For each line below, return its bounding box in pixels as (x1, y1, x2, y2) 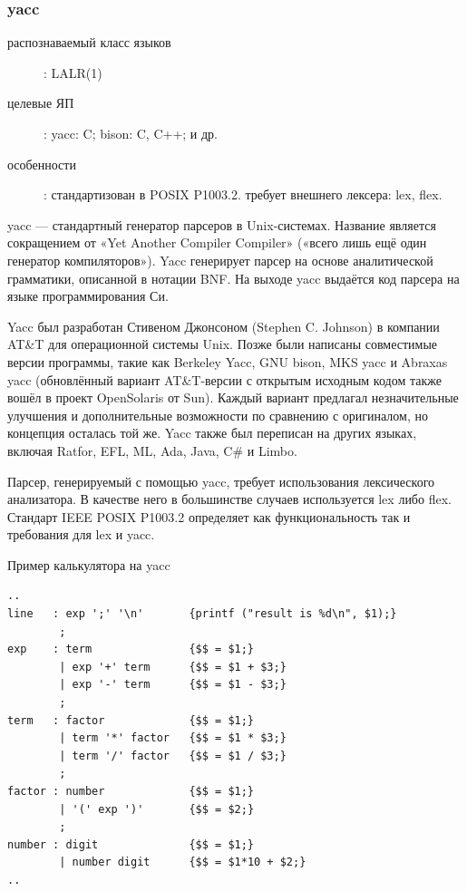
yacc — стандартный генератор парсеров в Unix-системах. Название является (7, 215, 436, 234)
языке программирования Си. (7, 286, 169, 305)
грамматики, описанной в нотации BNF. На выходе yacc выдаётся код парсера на (7, 268, 460, 287)
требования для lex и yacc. (7, 525, 155, 544)
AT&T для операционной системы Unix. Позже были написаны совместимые (7, 334, 438, 353)
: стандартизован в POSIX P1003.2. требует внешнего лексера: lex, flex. (44, 185, 443, 204)
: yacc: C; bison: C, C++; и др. (44, 124, 219, 142)
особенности (7, 154, 76, 173)
